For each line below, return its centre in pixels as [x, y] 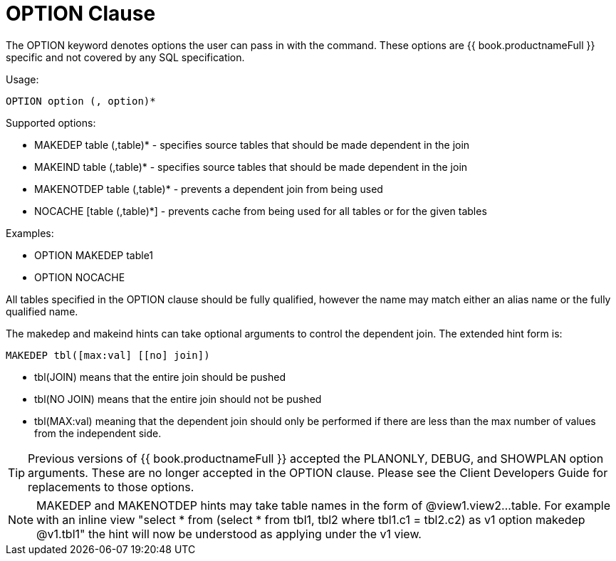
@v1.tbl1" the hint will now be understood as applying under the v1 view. [229, 534]
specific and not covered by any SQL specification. [125, 57]
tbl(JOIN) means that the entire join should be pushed [160, 377]
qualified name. [42, 311]
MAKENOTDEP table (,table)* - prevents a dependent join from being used [209, 189]
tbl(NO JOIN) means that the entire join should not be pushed [178, 399]
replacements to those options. [111, 487]
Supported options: [51, 122]
